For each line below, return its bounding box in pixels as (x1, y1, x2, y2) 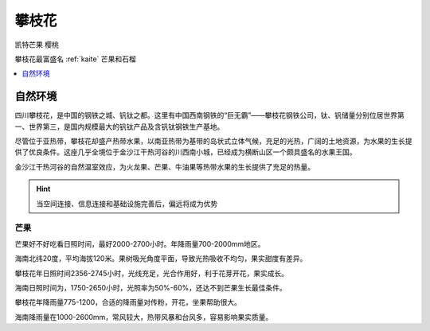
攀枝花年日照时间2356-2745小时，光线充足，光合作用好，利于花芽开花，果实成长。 (14, 268, 289, 278)
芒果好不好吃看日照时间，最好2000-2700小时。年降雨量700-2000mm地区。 (14, 239, 265, 248)
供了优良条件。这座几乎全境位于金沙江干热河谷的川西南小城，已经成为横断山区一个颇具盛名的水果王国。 (14, 147, 357, 157)
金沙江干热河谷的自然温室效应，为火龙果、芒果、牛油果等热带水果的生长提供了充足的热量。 (14, 162, 315, 171)
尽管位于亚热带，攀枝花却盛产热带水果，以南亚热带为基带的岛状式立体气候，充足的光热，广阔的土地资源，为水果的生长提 (14, 136, 412, 146)
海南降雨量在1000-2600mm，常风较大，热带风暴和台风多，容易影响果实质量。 (14, 312, 273, 321)
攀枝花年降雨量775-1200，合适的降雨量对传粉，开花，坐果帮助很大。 (14, 298, 242, 307)
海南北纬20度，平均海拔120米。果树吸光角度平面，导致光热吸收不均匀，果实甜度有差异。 (14, 254, 307, 263)
